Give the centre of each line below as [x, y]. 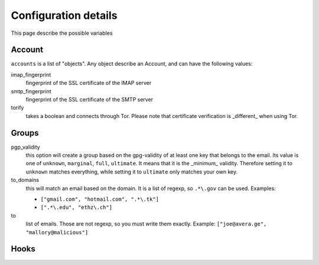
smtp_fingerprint [31, 91]
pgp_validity [26, 147]
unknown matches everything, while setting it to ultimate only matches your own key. [132, 172]
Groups [25, 133]
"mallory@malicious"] [57, 232]
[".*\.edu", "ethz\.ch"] [76, 207]
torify [17, 108]
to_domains [25, 180]
